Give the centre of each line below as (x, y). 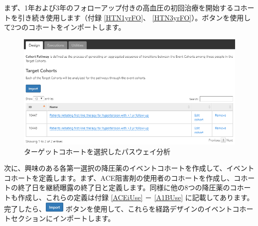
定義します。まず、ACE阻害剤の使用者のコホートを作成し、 (136, 177)
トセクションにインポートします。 (60, 218)
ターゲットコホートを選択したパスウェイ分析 (97, 151)
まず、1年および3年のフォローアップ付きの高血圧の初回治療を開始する (119, 7)
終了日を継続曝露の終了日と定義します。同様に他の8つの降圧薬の (124, 187)
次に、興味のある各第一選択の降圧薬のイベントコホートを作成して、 (115, 168)
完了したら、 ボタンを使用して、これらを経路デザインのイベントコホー (129, 208)
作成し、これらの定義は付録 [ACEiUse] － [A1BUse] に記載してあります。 (136, 197)
